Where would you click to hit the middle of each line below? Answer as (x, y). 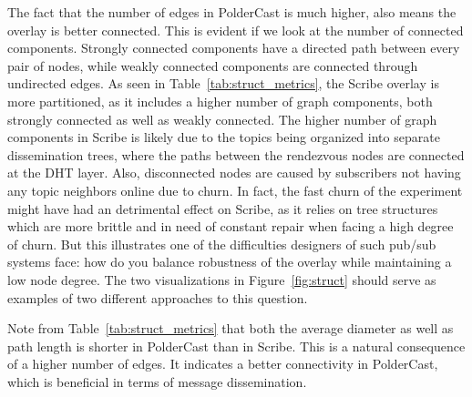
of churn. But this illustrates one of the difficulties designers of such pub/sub (222, 244)
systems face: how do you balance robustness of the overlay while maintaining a (230, 262)
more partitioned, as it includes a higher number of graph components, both (220, 101)
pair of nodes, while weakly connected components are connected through (213, 65)
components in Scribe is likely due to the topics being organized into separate (224, 137)
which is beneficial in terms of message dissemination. (157, 381)
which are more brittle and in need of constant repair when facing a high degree (231, 226)
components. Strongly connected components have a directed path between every (234, 48)
